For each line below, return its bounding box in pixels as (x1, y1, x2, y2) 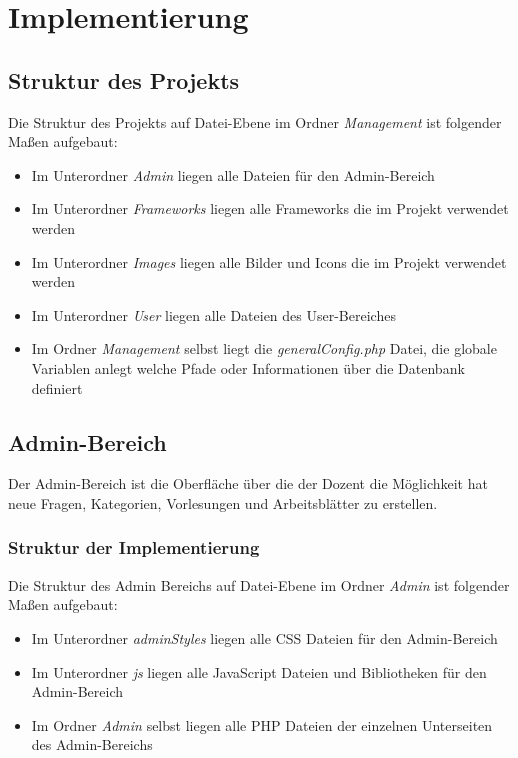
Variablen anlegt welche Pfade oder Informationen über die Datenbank (31, 357, 465, 378)
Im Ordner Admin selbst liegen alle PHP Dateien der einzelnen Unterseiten (31, 714, 493, 735)
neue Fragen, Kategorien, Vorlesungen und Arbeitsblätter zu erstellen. (8, 492, 438, 513)
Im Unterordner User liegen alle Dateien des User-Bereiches (31, 304, 396, 325)
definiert (31, 377, 83, 398)
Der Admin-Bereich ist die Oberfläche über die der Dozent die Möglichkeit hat (8, 473, 488, 494)
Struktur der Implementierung (8, 535, 260, 560)
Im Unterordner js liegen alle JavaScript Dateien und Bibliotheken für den (31, 661, 487, 682)
